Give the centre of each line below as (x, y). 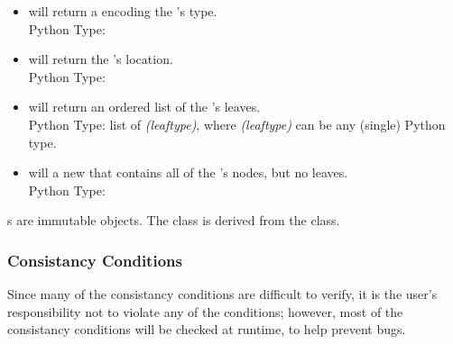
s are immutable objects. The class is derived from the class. (174, 220)
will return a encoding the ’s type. (123, 11)
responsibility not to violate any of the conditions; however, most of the (205, 311)
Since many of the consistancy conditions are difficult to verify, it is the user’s (222, 294)
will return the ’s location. (101, 59)
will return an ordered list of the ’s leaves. (144, 107)
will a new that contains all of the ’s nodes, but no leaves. (188, 172)
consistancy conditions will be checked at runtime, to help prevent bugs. (207, 329)
